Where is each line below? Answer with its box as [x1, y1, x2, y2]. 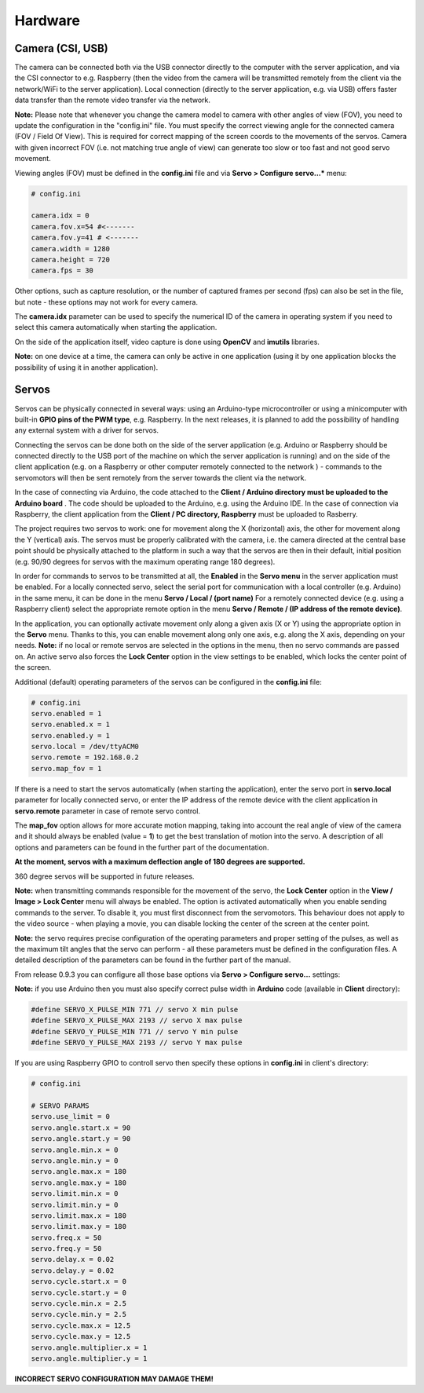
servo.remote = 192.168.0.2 [31, 753, 139, 762]
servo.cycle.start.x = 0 [31, 1277, 127, 1286]
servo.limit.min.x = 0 [31, 1190, 119, 1198]
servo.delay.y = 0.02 [31, 1266, 115, 1275]
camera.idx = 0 [31, 211, 90, 220]
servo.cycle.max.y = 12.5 [31, 1332, 131, 1341]
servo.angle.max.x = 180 [31, 1167, 127, 1176]
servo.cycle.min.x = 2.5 [31, 1300, 127, 1308]
